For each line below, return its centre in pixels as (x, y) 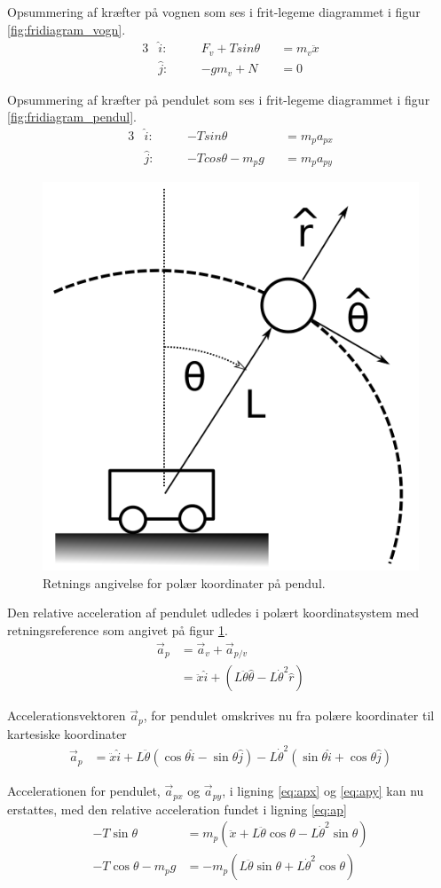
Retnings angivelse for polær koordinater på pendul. (184, 582)
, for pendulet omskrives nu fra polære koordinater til (289, 715)
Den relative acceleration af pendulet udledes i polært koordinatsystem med (213, 613)
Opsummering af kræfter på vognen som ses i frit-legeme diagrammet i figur (214, 12)
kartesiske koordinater (67, 733)
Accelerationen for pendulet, (84, 791)
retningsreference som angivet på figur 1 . (118, 630)
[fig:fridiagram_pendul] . (72, 117)
